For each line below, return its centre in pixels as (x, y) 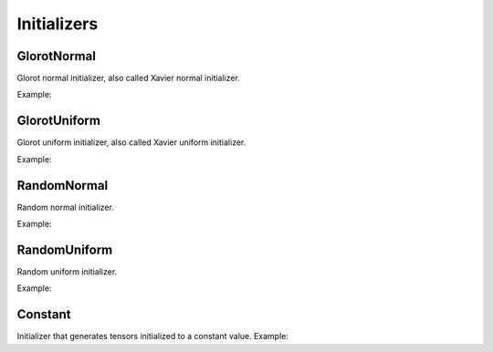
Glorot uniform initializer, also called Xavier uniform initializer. (131, 142)
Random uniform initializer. (67, 271)
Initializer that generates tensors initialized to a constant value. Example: (153, 336)
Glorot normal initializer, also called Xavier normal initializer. (129, 78)
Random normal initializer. (65, 207)
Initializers (58, 24)
